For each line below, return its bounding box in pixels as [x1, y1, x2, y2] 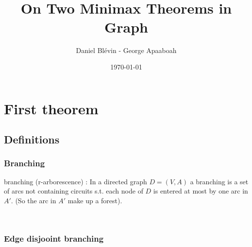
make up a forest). [67, 195, 122, 205]
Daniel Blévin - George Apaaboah [76, 45, 177, 55]
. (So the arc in [11, 195, 56, 205]
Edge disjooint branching [4, 232, 104, 244]
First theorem [4, 98, 99, 118]
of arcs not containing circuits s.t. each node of [4, 186, 143, 196]
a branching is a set [190, 176, 249, 186]
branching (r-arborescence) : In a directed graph [4, 176, 147, 186]
